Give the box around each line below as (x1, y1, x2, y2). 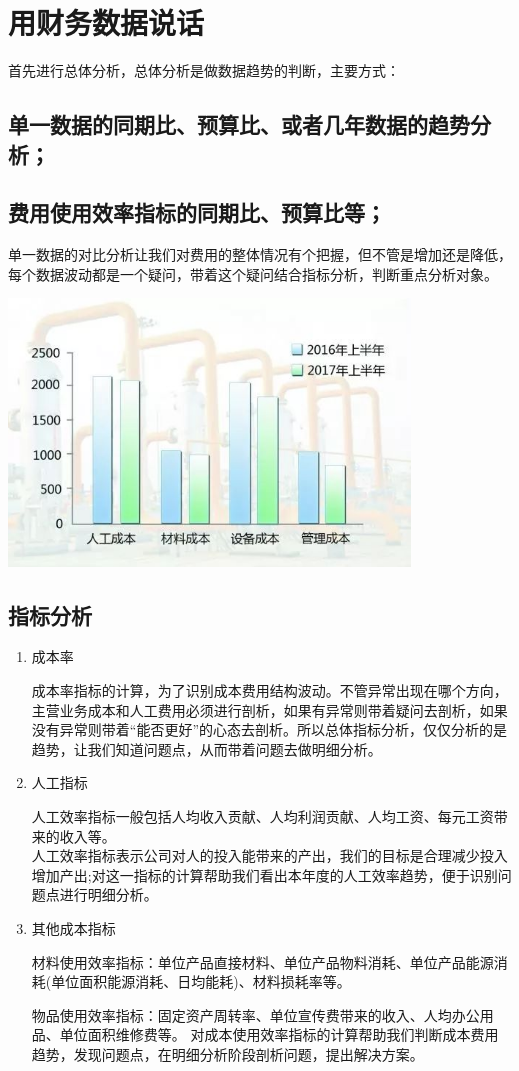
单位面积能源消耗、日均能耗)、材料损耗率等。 (51, 971, 351, 992)
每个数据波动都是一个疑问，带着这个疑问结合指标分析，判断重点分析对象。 (8, 263, 498, 284)
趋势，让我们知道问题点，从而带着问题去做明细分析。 (31, 738, 382, 759)
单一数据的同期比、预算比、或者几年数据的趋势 (8, 109, 470, 140)
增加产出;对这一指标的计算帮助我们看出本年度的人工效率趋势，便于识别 (31, 864, 498, 885)
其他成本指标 (31, 917, 116, 938)
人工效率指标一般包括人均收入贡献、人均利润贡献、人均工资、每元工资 (31, 805, 494, 826)
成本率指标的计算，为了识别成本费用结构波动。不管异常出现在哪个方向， (31, 679, 508, 700)
